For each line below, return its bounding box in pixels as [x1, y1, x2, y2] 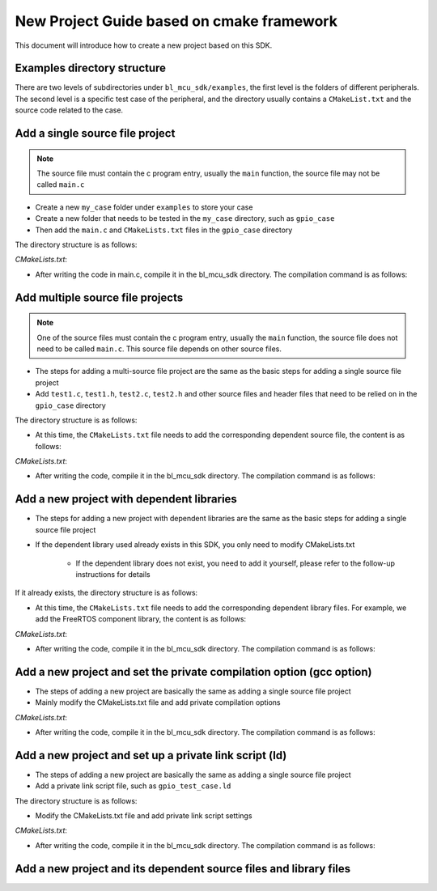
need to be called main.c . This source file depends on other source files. [36, 344, 282, 354]
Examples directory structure [15, 62, 166, 75]
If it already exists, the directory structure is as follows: [15, 588, 198, 598]
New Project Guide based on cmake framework [15, 12, 337, 30]
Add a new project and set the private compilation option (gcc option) [15, 664, 372, 679]
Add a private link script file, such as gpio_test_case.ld [35, 781, 231, 791]
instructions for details [75, 569, 151, 579]
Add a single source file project [15, 126, 176, 141]
